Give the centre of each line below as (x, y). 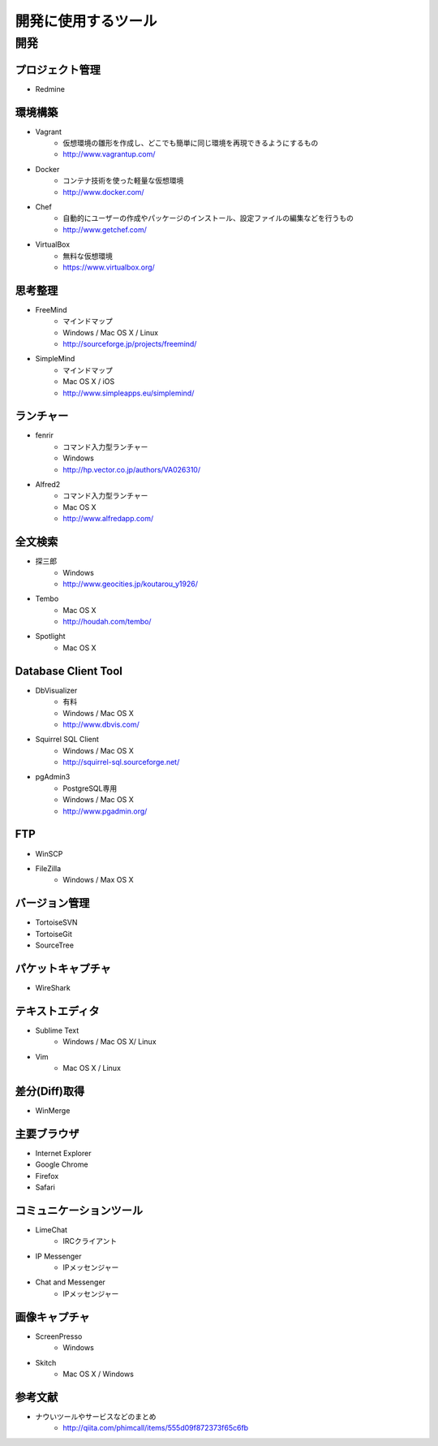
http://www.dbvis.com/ (101, 724)
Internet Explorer (63, 1153)
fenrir (45, 435)
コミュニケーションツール (79, 1210)
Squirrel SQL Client (67, 740)
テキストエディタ (57, 1011)
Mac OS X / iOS (89, 382)
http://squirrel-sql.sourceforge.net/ (121, 762)
